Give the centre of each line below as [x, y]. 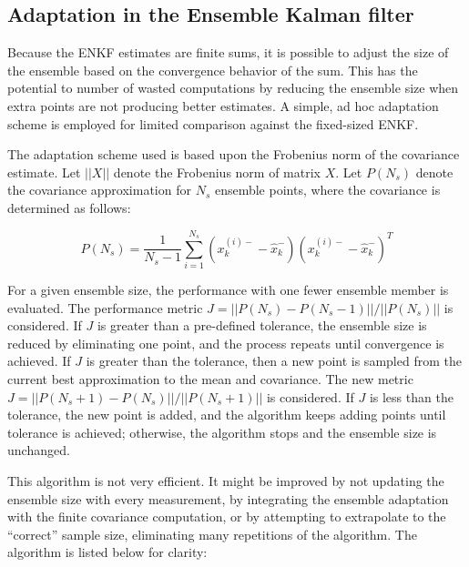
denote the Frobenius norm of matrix [217, 172]
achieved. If [39, 361]
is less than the [411, 396]
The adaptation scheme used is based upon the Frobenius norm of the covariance [234, 154]
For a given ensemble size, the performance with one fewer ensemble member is [228, 290]
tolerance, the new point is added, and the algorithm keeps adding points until [227, 415]
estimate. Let [44, 172]
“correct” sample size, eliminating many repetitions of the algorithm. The [212, 534]
